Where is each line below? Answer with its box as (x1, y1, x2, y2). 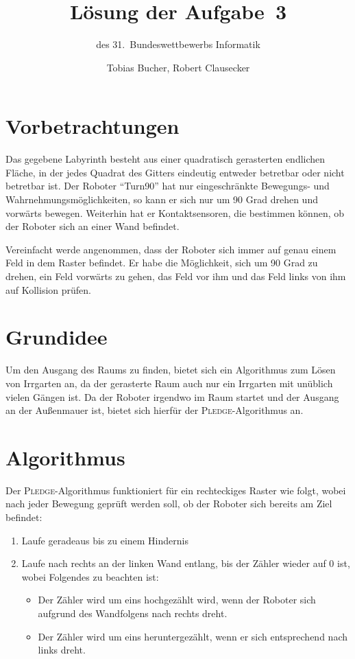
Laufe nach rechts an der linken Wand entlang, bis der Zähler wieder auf (21, 556, 326, 570)
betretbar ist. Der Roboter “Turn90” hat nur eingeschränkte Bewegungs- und (5, 178, 330, 193)
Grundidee (5, 323, 108, 351)
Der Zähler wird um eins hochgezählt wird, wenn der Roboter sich (38, 592, 316, 607)
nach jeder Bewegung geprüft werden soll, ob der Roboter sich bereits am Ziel (5, 496, 332, 511)
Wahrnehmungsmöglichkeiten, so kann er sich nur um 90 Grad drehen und (5, 192, 318, 207)
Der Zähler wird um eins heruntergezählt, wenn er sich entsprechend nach (38, 629, 347, 643)
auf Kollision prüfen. (5, 282, 91, 297)
